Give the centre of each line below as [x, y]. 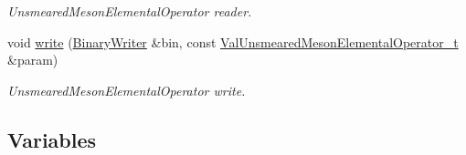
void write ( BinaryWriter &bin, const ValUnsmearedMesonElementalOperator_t [233, 41]
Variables [52, 139]
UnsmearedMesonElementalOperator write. [127, 90]
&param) [33, 60]
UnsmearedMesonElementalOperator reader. [130, 11]
